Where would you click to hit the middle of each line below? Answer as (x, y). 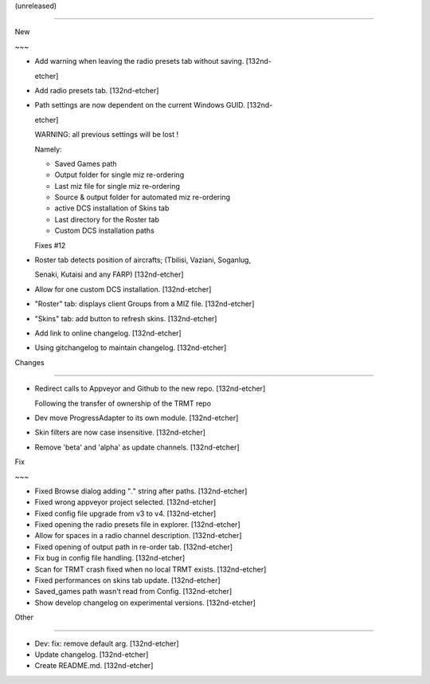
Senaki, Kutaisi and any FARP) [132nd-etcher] (109, 274)
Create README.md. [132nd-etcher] (94, 666)
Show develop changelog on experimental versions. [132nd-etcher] (145, 603)
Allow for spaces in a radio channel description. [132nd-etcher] (138, 536)
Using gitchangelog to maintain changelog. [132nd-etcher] (131, 348)
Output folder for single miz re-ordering (119, 175)
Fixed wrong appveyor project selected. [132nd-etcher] (125, 502)
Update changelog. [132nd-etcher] (92, 655)
